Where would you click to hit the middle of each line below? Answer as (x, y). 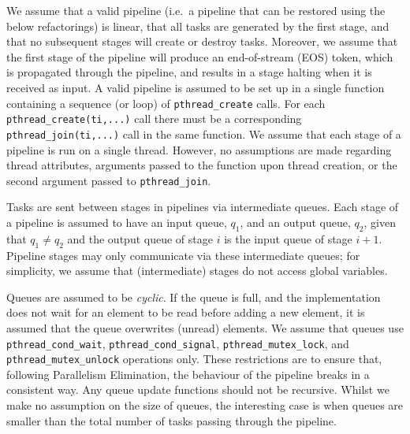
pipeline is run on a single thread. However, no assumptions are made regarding (199, 149)
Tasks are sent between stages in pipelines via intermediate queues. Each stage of (203, 207)
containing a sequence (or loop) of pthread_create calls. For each (166, 103)
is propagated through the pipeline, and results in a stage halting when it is (189, 72)
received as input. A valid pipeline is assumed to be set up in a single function (196, 87)
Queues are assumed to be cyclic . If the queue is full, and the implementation (194, 297)
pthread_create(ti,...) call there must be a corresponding (154, 119)
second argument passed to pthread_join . (109, 180)
